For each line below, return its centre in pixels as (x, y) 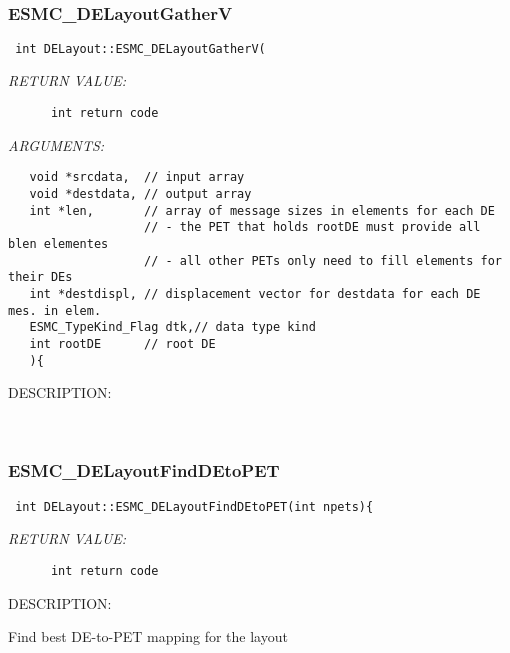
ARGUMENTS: (56, 144)
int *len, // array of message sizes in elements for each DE (262, 210)
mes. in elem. (55, 310)
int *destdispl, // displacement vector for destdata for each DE (255, 293)
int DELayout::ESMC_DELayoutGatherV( (140, 48)
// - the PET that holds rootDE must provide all (312, 227)
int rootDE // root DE (122, 343)
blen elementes (58, 243)
